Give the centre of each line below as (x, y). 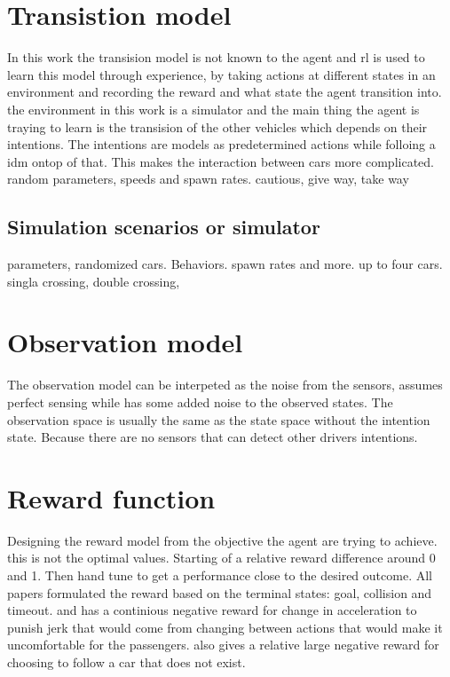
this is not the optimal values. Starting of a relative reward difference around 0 (221, 558)
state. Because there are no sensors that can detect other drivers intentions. (213, 437)
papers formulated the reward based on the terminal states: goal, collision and (220, 592)
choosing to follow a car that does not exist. (126, 662)
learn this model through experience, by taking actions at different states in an (221, 74)
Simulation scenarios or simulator (164, 227)
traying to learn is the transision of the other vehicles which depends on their (217, 126)
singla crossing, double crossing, (94, 281)
